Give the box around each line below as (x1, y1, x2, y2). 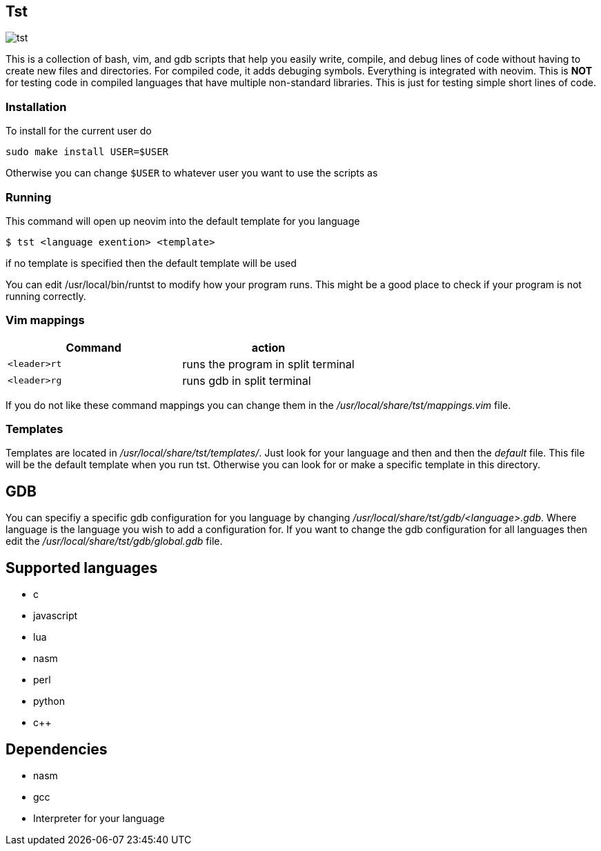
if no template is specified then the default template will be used (6, 257, 297, 269)
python (33, 695, 65, 708)
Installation (6, 99, 67, 114)
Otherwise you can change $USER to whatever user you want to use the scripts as (6, 167, 378, 179)
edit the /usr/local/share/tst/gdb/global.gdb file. (6, 535, 223, 548)
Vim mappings (6, 313, 85, 328)
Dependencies (6, 740, 108, 758)
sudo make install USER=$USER (6, 146, 169, 158)
